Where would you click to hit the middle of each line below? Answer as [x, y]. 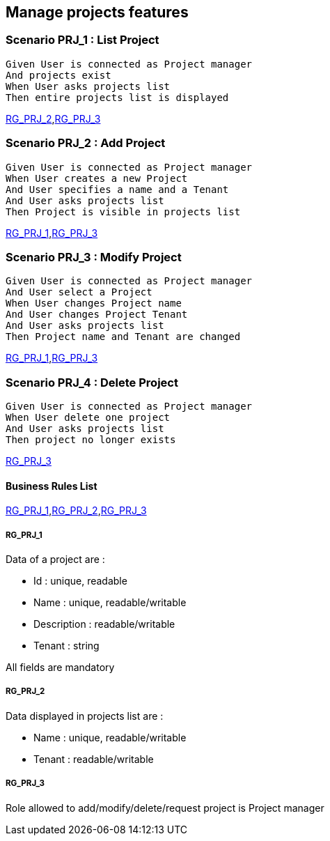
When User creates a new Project [97, 178]
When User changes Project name [94, 303]
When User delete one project [88, 418]
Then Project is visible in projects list [123, 211]
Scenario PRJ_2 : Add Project [86, 143]
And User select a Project [79, 292]
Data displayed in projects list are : [85, 716]
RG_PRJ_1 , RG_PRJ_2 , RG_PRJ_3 [76, 511]
